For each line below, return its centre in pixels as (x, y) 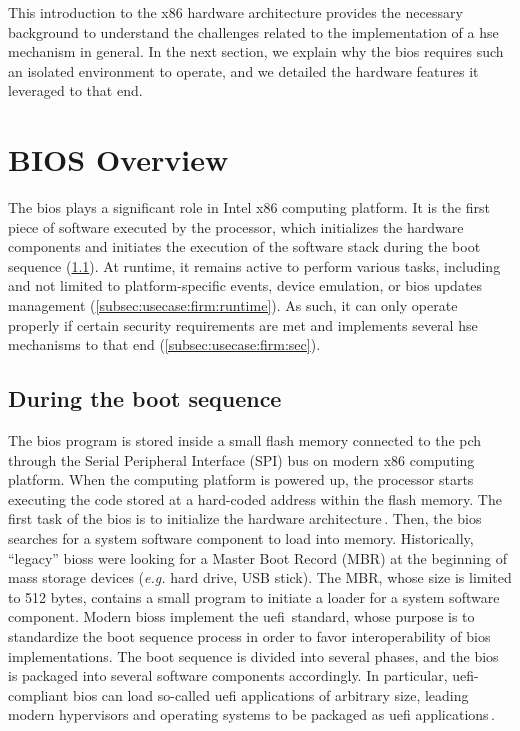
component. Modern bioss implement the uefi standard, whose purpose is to (241, 616)
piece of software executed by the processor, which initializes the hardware (236, 226)
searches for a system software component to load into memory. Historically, (241, 538)
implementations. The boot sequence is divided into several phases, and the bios (253, 655)
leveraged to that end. (75, 90)
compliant (38, 694)
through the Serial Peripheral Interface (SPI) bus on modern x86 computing (241, 459)
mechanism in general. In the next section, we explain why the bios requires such (256, 51)
